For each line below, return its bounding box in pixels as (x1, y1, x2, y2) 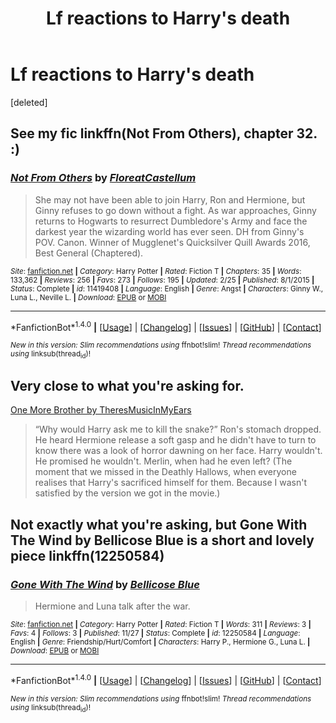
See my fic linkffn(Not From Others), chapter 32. (10, 125, 318, 142)
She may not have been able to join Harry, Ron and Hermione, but (34, 193, 306, 206)
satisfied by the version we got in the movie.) (34, 487, 221, 499)
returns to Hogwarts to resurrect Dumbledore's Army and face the (34, 215, 308, 227)
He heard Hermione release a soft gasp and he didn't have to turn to (34, 434, 317, 446)
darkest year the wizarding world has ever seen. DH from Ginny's (34, 225, 305, 237)
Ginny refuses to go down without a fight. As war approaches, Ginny (34, 204, 317, 216)
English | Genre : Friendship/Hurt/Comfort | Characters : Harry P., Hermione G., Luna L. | (10, 637, 311, 647)
